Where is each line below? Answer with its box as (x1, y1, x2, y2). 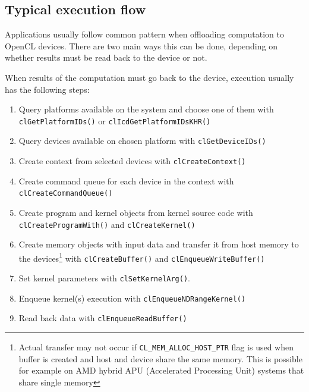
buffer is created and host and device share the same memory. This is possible (18, 352, 302, 365)
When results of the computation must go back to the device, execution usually (5, 71, 294, 83)
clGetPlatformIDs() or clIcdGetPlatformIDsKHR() (18, 114, 211, 127)
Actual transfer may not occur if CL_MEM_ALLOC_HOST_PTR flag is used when (18, 341, 294, 353)
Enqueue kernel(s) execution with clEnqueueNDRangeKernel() (18, 291, 246, 304)
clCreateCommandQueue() (18, 189, 113, 198)
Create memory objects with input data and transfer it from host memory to (18, 238, 299, 250)
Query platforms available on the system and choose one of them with (18, 103, 274, 115)
